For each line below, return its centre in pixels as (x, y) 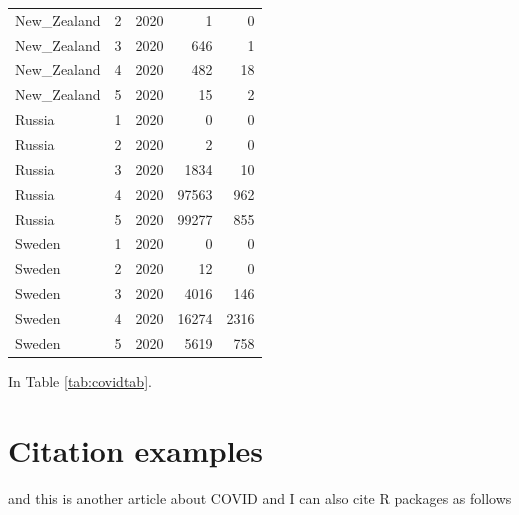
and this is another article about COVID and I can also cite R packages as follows (260, 497)
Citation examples (136, 449)
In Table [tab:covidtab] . (80, 380)
